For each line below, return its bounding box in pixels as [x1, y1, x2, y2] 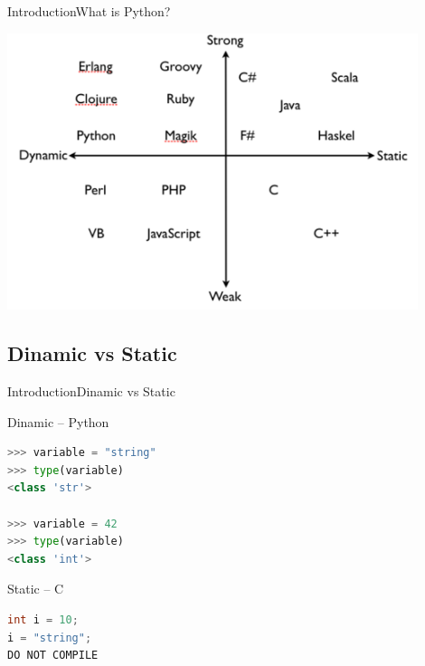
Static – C [7, 579, 64, 598]
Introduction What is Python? [7, 2, 171, 20]
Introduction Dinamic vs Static [7, 382, 175, 401]
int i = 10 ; [7, 614, 79, 627]
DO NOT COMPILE [7, 649, 99, 662]
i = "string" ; [7, 631, 92, 644]
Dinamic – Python [7, 412, 109, 431]
